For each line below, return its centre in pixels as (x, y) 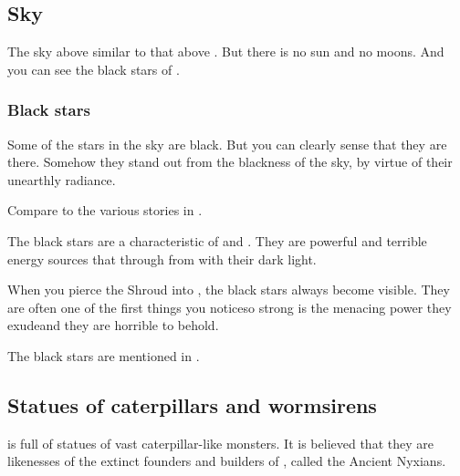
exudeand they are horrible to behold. (113, 325)
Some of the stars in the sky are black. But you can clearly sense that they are (227, 144)
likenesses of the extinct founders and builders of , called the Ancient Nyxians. (227, 461)
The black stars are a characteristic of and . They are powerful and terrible (217, 240)
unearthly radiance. (62, 179)
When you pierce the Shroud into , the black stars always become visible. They (229, 290)
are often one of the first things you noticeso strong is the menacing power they (230, 307)
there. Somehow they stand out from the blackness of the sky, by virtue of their (230, 162)
